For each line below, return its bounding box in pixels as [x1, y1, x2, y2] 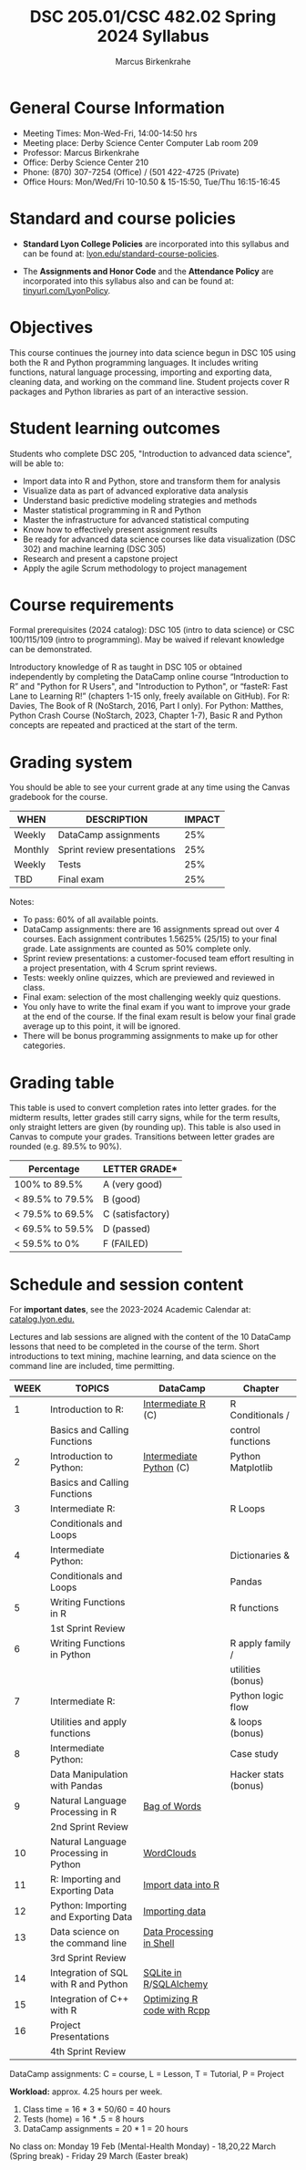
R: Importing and [49, 1873, 121, 1885]
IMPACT [184, 814, 220, 826]
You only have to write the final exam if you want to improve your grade [22, 1002, 291, 1012]
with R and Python [49, 1978, 128, 1990]
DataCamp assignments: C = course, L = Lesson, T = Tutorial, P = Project [9, 2069, 285, 2080]
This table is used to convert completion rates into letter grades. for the [9, 1102, 277, 1114]
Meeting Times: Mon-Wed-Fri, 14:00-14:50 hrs [22, 128, 198, 139]
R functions [229, 1602, 280, 1615]
